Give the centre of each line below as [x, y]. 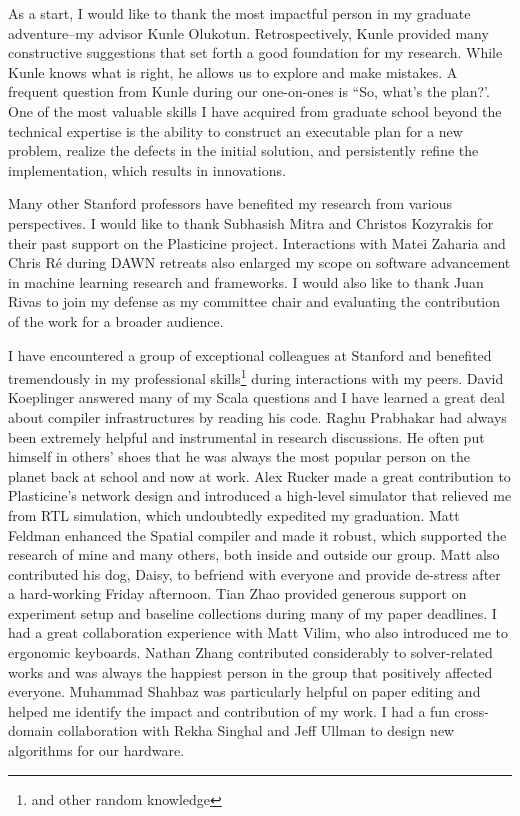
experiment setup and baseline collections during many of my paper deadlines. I [252, 612]
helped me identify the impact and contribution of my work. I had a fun [229, 710]
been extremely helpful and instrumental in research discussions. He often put [246, 436]
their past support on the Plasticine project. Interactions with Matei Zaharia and [257, 242]
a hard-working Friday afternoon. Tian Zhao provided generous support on [237, 593]
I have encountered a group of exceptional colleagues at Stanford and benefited [250, 354]
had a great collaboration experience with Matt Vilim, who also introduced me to [258, 632]
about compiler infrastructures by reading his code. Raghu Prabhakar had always [257, 416]
